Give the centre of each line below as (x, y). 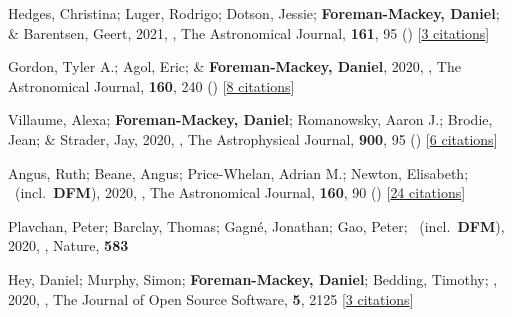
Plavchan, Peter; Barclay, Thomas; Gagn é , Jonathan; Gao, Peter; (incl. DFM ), (256, 225)
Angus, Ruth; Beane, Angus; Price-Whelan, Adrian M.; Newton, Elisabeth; (238, 172)
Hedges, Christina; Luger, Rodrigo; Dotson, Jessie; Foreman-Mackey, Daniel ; (254, 13)
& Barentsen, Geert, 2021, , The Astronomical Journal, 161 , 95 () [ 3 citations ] (249, 32)
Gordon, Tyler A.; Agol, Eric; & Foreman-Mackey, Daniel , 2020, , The (234, 66)
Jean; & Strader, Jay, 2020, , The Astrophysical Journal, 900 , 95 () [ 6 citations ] (253, 138)
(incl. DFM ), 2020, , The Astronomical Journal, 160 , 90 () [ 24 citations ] (240, 192)
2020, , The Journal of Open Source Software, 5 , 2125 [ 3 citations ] (211, 298)
